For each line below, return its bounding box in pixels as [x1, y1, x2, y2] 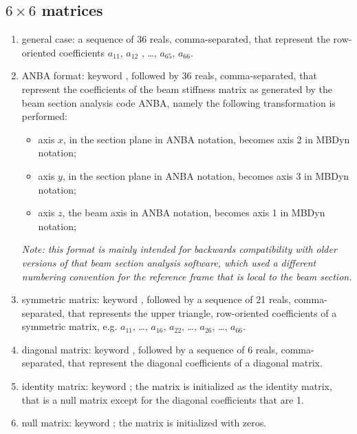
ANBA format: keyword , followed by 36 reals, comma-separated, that [21, 68, 317, 83]
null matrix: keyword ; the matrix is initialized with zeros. [21, 415, 267, 430]
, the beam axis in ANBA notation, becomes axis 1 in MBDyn [62, 205, 325, 220]
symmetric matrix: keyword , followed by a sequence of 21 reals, [21, 292, 291, 307]
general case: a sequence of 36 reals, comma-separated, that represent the [21, 32, 330, 46]
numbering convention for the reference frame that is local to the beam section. [21, 269, 352, 283]
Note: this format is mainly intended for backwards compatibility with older [21, 242, 337, 256]
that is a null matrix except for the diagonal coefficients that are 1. [21, 392, 304, 406]
